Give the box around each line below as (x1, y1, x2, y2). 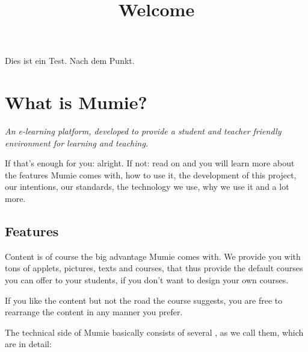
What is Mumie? (5, 90, 147, 115)
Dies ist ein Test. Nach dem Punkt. (5, 54, 135, 67)
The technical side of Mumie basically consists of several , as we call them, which (5, 325, 304, 338)
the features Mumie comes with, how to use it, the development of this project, (5, 168, 297, 181)
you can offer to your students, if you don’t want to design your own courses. (5, 274, 289, 286)
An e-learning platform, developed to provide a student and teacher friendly (5, 125, 282, 137)
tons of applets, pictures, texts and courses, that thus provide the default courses (5, 262, 303, 274)
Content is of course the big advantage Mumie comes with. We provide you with (5, 250, 301, 262)
